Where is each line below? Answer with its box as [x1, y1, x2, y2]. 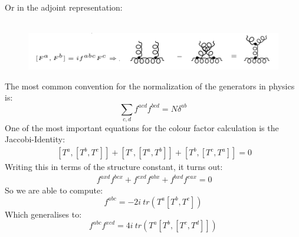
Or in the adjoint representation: [5, 1, 123, 13]
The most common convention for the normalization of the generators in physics [5, 79, 295, 92]
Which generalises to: [5, 208, 82, 220]
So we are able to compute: [5, 184, 103, 196]
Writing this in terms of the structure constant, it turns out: [5, 161, 223, 173]
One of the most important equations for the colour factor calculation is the [5, 121, 279, 133]
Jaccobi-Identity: [5, 133, 65, 145]
